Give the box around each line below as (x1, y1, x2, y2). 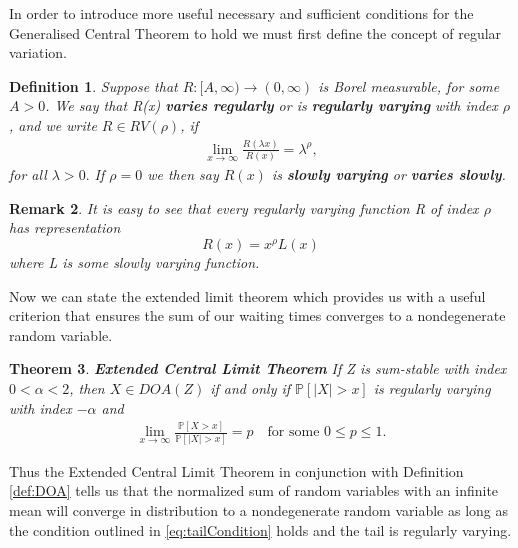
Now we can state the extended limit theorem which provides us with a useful (9, 285, 486, 306)
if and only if (210, 377, 291, 398)
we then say (147, 164, 219, 185)
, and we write (9, 114, 97, 135)
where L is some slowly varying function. (9, 252, 260, 272)
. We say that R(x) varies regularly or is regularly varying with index (45, 95, 498, 116)
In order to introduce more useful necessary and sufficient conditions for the (9, 3, 474, 23)
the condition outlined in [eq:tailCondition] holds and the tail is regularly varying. (9, 519, 512, 540)
